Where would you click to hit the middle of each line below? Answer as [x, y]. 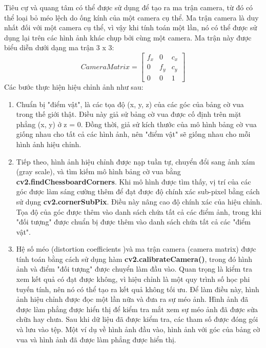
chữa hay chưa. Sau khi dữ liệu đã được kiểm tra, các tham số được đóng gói [137, 319]
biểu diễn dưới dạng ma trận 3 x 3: [59, 47]
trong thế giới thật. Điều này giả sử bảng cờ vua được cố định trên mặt [129, 114]
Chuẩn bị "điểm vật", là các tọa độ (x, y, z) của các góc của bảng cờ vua [130, 104]
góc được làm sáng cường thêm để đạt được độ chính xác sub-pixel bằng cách [138, 191]
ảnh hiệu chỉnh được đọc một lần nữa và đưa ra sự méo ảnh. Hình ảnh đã [132, 299]
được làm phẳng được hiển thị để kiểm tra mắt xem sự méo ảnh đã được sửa [137, 309]
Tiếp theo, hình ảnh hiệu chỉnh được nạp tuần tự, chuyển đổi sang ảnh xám [136, 161]
